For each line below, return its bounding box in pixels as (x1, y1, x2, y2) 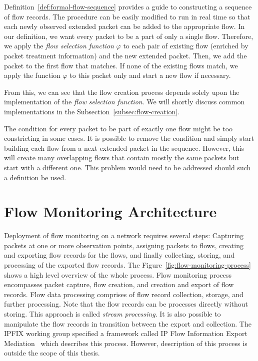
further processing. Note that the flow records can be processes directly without (4, 299, 248, 309)
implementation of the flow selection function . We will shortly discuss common (4, 96, 245, 107)
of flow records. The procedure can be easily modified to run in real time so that (4, 11, 250, 21)
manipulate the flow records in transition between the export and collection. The (4, 318, 251, 329)
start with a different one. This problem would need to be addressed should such (4, 162, 251, 172)
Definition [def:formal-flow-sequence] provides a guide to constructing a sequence (4, 1, 252, 11)
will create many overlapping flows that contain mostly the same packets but (4, 152, 239, 163)
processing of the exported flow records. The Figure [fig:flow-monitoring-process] (4, 260, 251, 270)
